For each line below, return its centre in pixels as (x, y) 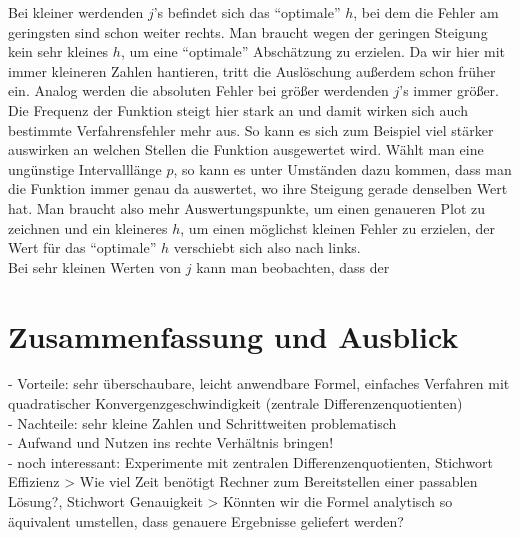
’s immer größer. (449, 90)
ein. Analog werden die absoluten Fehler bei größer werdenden (198, 90)
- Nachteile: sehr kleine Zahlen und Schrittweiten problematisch (202, 422)
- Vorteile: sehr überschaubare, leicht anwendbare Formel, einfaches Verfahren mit (259, 383)
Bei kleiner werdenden (76, 12)
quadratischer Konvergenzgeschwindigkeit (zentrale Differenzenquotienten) (235, 403)
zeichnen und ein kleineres (88, 227)
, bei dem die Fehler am (426, 12)
